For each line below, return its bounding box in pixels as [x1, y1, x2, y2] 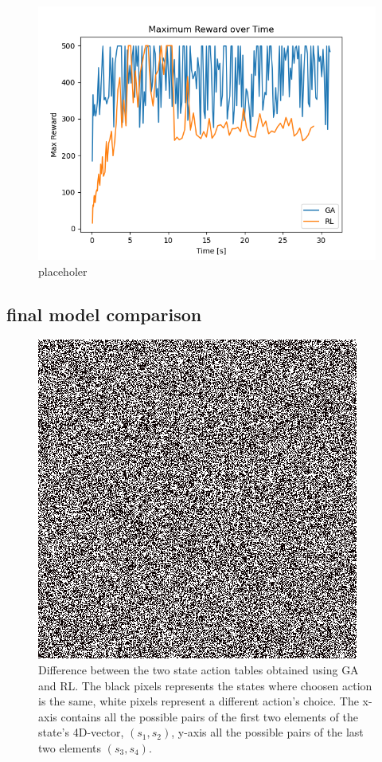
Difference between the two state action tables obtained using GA [38, 661, 359, 678]
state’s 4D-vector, [38, 724, 124, 740]
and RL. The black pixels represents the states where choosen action [38, 677, 372, 693]
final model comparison [6, 301, 202, 326]
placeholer [38, 262, 88, 279]
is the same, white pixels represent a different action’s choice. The [38, 693, 359, 709]
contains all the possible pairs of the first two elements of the [60, 708, 358, 725]
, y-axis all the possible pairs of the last [171, 724, 364, 740]
